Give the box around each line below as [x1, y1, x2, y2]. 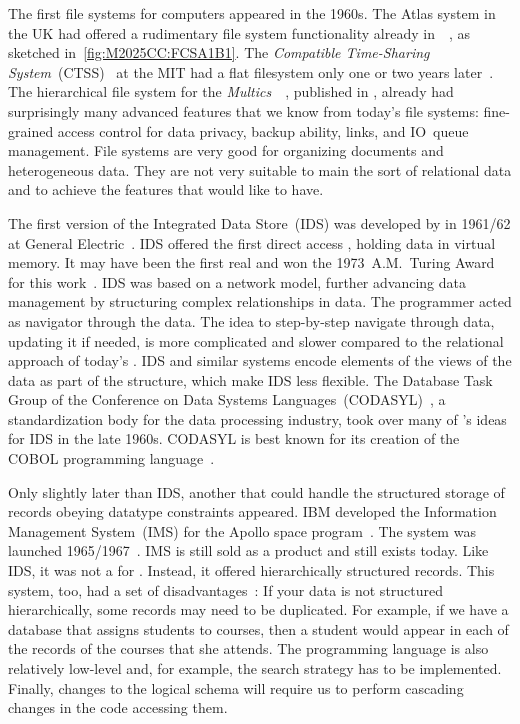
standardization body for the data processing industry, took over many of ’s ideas [8, 408, 507, 429]
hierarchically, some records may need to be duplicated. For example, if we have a [8, 599, 509, 620]
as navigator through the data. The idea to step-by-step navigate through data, [8, 310, 495, 331]
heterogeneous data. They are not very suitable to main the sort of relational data [8, 159, 512, 180]
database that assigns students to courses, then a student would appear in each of [8, 618, 509, 639]
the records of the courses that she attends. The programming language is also [8, 638, 489, 659]
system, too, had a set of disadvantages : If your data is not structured [8, 579, 444, 600]
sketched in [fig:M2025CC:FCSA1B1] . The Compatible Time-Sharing [8, 42, 430, 63]
